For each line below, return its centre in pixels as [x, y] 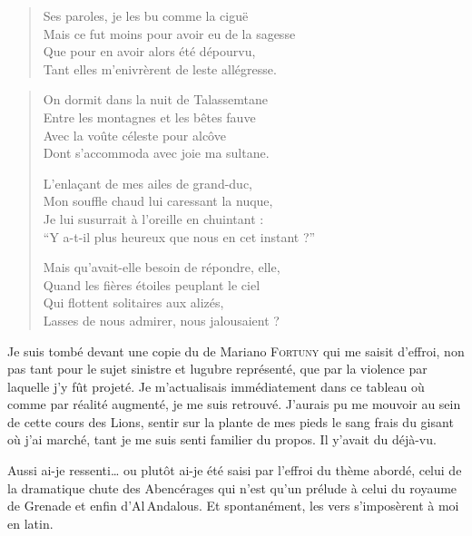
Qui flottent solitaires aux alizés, [133, 302]
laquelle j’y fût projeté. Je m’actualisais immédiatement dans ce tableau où [216, 386]
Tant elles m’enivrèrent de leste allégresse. [160, 68]
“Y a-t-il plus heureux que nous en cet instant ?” [179, 236]
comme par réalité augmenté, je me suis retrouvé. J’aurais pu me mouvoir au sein [234, 404]
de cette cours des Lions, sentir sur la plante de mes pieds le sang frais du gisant [231, 421]
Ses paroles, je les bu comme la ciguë [146, 15]
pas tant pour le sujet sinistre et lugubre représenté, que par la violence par [217, 369]
